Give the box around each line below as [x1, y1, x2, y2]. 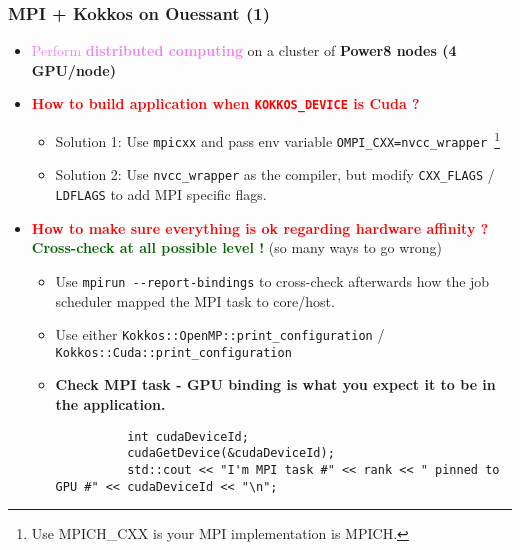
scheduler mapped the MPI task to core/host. [55, 290, 335, 311]
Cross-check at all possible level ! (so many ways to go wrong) [31, 237, 443, 258]
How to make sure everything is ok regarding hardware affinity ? [31, 217, 489, 238]
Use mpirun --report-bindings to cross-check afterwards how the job [55, 270, 490, 291]
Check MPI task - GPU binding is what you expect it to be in [55, 374, 496, 395]
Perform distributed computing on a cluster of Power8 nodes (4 [31, 40, 457, 61]
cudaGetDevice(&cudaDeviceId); [127, 446, 335, 461]
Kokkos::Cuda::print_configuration [55, 345, 292, 360]
